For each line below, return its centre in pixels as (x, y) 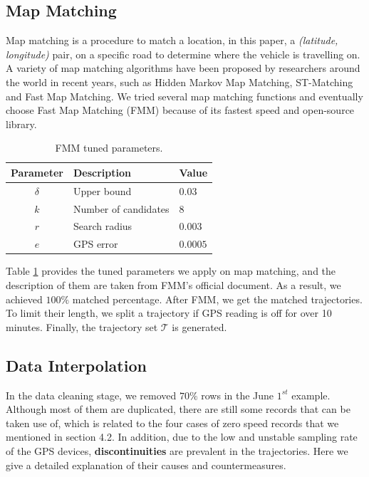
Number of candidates (121, 208)
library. (21, 124)
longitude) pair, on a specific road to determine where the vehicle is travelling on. (183, 54)
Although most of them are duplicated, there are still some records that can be (178, 409)
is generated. (199, 326)
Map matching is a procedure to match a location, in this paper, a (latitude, (172, 40)
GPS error (95, 244)
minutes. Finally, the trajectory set (82, 326)
